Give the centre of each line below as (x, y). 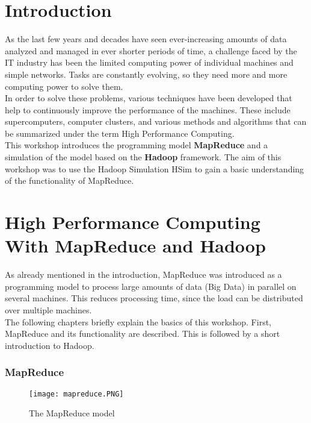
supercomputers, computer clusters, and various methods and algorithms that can (156, 121)
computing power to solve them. (64, 86)
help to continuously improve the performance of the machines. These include (148, 109)
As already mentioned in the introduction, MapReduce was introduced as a (143, 274)
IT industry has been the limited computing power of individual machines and (149, 62)
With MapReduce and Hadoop (135, 246)
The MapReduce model (72, 413)
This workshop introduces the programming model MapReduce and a (137, 145)
